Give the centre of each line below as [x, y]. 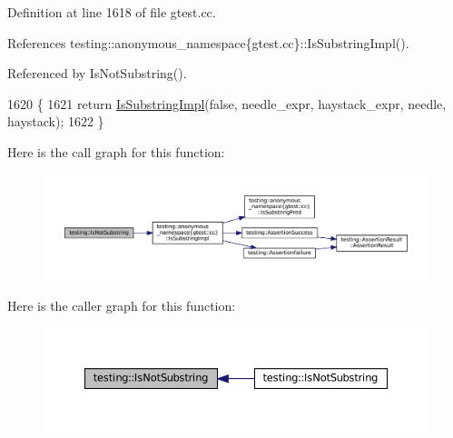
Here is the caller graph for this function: [122, 305]
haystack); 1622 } [56, 121]
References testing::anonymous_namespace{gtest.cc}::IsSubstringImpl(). [208, 42]
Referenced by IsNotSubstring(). [97, 73]
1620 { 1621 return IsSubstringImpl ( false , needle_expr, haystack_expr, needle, [227, 103]
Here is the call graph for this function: [116, 151]
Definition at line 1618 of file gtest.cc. [112, 12]
